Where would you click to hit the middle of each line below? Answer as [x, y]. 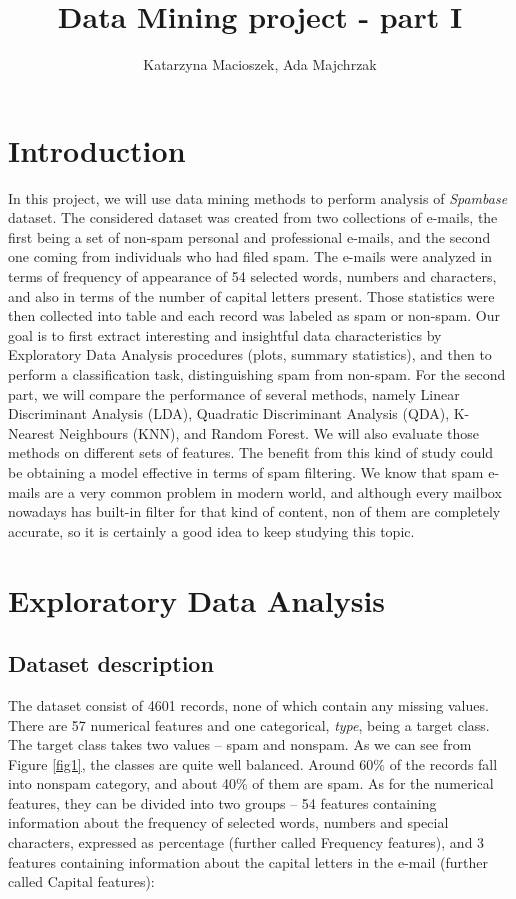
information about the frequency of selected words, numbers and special [228, 822]
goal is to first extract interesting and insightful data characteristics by [225, 334]
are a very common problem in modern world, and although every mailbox [273, 491]
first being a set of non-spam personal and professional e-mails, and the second [249, 236]
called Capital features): [81, 881]
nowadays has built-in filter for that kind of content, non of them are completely [254, 511]
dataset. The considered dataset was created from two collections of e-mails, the [253, 217]
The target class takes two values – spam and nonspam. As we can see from [240, 744]
